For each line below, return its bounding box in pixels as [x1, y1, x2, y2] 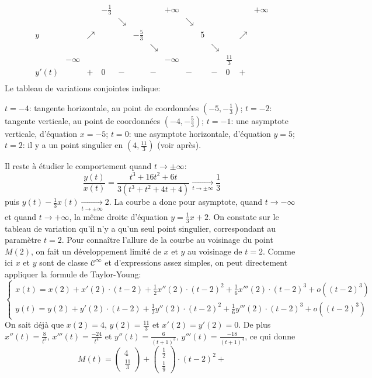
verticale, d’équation [5, 127, 78, 139]
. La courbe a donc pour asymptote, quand [109, 195, 263, 208]
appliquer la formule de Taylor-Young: [5, 267, 141, 280]
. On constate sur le [208, 210, 279, 222]
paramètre [5, 233, 41, 246]
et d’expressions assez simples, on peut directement [105, 256, 288, 269]
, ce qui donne [245, 329, 295, 342]
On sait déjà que [5, 318, 64, 331]
